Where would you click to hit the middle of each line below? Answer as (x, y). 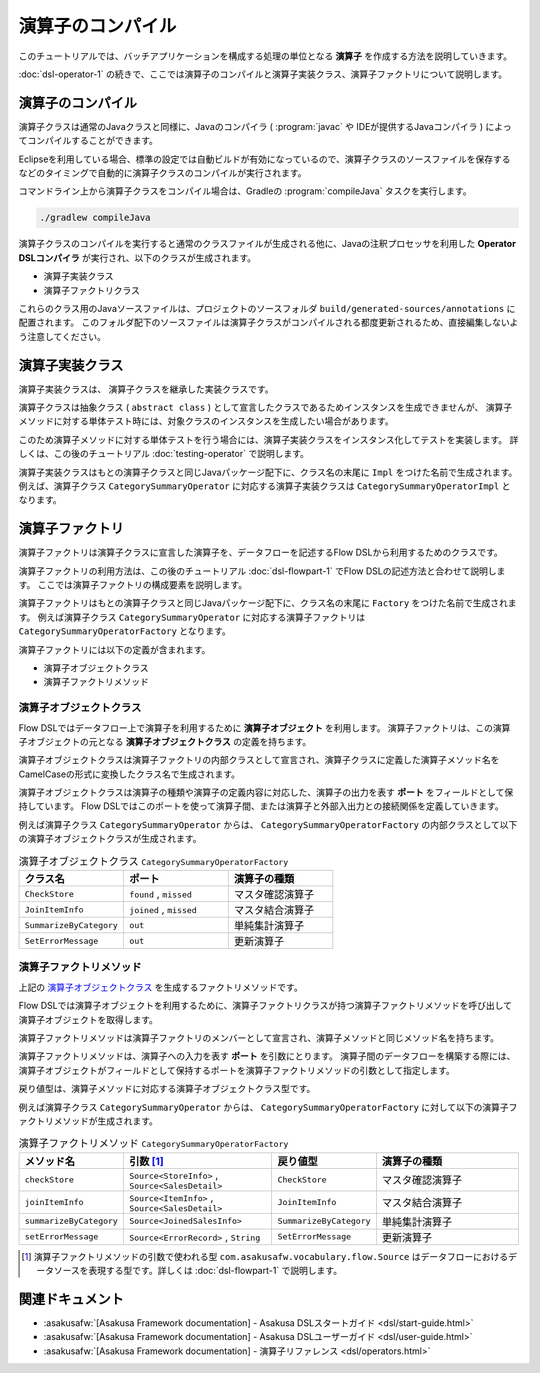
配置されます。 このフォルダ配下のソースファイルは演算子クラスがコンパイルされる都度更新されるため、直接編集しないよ (268, 322)
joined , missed (163, 910)
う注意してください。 (62, 336)
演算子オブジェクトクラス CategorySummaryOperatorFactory (153, 861)
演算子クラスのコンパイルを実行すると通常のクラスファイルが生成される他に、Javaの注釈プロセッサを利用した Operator (267, 244)
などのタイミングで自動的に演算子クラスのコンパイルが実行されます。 (162, 173)
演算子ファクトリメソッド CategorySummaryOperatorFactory (153, 1143)
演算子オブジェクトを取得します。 (88, 1019)
